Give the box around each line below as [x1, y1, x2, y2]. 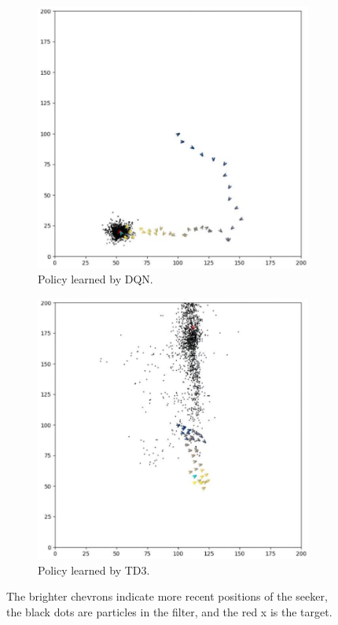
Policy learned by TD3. [38, 561, 150, 578]
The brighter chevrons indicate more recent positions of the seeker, [6, 588, 328, 605]
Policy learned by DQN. [38, 271, 153, 287]
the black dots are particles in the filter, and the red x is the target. [6, 604, 332, 620]
